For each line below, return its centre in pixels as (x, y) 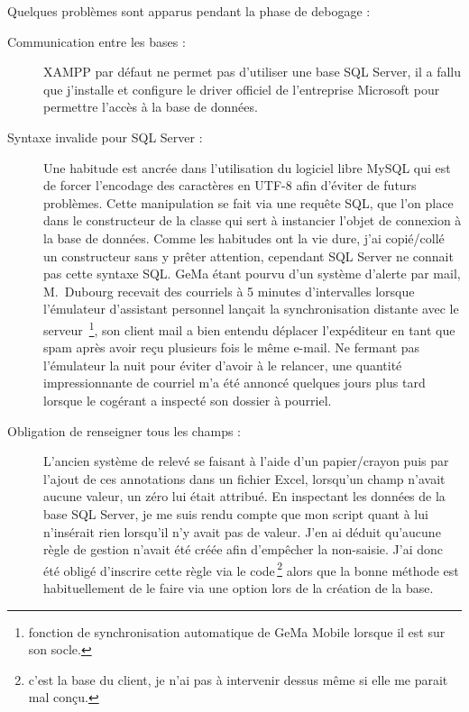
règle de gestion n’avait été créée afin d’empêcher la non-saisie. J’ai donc (244, 549)
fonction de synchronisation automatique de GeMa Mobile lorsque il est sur (237, 631)
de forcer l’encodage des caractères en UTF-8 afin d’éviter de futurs (230, 185)
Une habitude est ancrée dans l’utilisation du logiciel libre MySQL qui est (247, 167)
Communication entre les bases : (97, 41)
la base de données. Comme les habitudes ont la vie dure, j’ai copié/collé (244, 237)
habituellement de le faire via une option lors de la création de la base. (239, 587)
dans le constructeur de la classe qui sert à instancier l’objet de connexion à (253, 220)
